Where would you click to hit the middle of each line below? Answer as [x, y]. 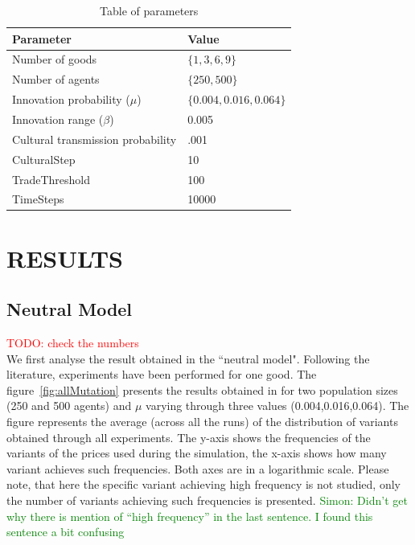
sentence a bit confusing [66, 532]
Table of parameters [149, 10]
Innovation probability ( [71, 99]
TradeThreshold [51, 179]
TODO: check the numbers [73, 343]
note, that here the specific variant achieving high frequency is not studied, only [203, 484]
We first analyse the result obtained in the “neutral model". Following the [188, 358]
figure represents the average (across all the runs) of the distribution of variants [202, 421]
